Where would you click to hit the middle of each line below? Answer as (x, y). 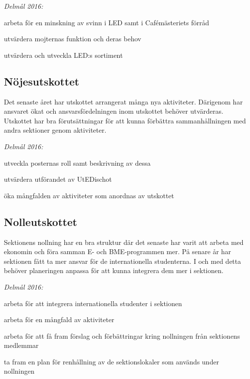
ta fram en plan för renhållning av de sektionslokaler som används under (111, 361)
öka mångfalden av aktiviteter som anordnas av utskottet (89, 195)
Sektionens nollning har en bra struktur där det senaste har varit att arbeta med (124, 242)
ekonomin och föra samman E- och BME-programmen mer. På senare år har (117, 251)
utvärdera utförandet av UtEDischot (58, 179)
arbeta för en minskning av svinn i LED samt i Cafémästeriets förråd (107, 22)
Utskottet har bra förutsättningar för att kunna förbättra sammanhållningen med (125, 120)
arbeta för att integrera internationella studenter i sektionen (93, 303)
